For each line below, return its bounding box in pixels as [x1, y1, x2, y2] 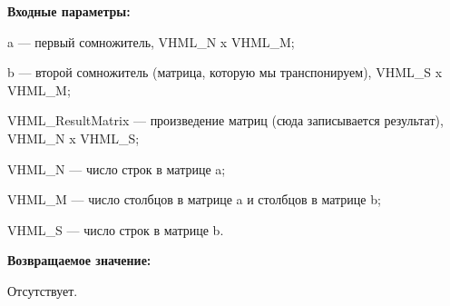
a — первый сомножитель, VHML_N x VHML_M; [7, 32, 295, 51]
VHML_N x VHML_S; [7, 128, 140, 147]
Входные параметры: [7, 2, 131, 20]
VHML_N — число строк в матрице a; [7, 159, 226, 178]
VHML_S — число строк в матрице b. [7, 220, 224, 239]
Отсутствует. [7, 281, 78, 300]
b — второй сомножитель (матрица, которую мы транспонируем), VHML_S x [7, 63, 443, 82]
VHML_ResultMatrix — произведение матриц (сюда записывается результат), [7, 111, 444, 130]
